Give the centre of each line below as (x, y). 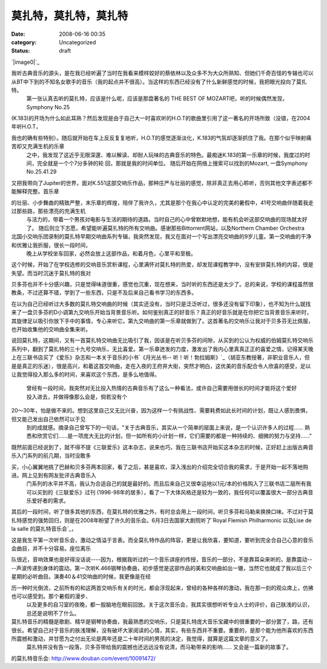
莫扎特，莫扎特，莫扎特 (70, 16)
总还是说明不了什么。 (53, 613)
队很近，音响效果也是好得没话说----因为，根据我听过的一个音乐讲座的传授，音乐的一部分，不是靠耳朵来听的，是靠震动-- (162, 560)
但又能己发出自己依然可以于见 (48, 419)
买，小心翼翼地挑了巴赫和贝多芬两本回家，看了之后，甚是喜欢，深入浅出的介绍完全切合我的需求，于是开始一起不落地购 (160, 466)
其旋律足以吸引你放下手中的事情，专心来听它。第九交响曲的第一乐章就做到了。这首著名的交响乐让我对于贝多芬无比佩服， (162, 321)
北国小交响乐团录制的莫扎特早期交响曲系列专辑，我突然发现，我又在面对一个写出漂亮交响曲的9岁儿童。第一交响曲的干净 (161, 237)
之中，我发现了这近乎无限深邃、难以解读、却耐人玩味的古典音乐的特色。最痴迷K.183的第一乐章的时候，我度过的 (166, 155)
